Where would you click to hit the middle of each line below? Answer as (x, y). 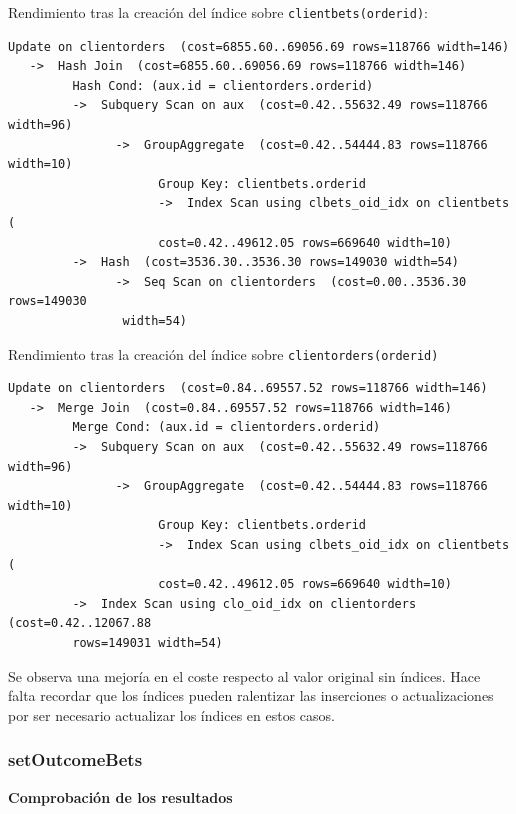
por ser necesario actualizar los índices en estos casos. (171, 714)
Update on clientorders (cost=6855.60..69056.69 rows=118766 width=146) (259, 46)
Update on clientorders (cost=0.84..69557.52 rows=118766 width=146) (248, 388)
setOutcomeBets (75, 759)
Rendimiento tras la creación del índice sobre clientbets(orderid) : (218, 12)
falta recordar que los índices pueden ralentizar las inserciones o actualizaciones (251, 695)
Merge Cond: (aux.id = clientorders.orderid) (226, 427)
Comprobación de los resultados (120, 796)
